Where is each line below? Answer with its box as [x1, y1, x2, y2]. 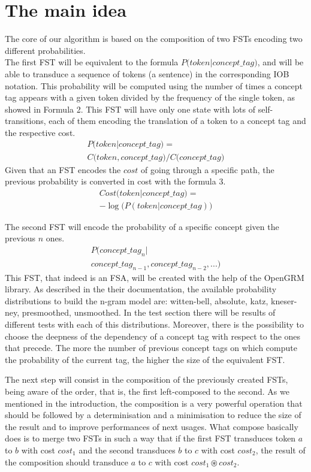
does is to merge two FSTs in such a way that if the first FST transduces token [5, 432, 296, 444]
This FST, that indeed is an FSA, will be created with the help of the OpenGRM [5, 271, 304, 283]
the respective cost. [5, 126, 76, 138]
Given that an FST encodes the [5, 163, 121, 176]
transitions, [5, 114, 46, 127]
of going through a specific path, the [141, 163, 274, 176]
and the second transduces [78, 443, 176, 456]
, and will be [257, 56, 304, 68]
